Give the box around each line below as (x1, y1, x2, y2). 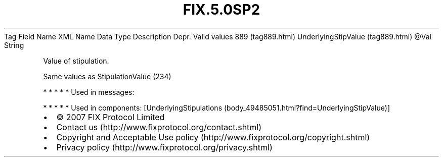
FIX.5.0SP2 (183, 1, 260, 18)
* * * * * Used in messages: (43, 87, 135, 96)
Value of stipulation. (43, 56, 109, 65)
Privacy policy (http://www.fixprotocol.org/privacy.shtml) (56, 142, 273, 152)
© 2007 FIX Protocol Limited (56, 112, 165, 122)
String (4, 40, 24, 49)
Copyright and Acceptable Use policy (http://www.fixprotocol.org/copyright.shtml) (56, 132, 370, 142)
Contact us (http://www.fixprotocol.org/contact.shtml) (56, 122, 262, 132)
